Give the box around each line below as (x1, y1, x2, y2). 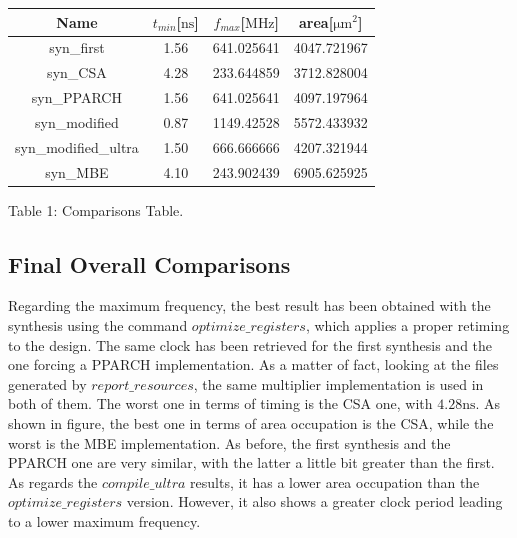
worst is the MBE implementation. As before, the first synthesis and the (8, 432, 451, 453)
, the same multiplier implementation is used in (193, 373, 484, 394)
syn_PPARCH (31, 87, 122, 108)
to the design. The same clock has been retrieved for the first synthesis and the (8, 334, 493, 355)
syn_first (49, 37, 105, 58)
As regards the (8, 471, 98, 492)
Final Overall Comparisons (8, 248, 291, 279)
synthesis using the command (8, 315, 188, 336)
